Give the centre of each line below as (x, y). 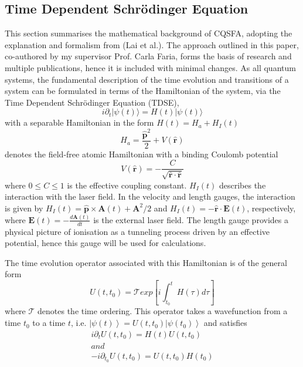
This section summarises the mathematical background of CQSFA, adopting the (149, 33)
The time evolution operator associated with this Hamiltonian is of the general (146, 262)
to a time (49, 323)
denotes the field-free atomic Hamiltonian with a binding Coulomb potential (142, 154)
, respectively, (271, 208)
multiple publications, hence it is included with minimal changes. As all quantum (150, 67)
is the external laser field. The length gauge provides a (191, 219)
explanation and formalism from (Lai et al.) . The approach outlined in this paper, (152, 44)
